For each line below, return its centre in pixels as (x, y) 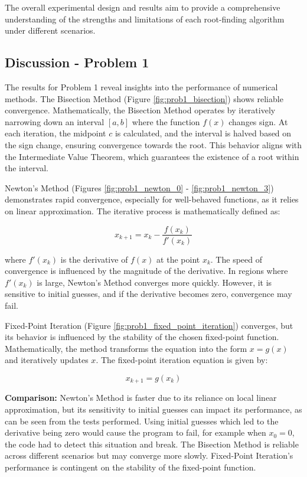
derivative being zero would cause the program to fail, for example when (135, 432)
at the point (178, 259)
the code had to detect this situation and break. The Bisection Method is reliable (152, 444)
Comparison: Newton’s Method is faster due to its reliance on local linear (141, 398)
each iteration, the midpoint (55, 133)
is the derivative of (94, 259)
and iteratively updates (47, 360)
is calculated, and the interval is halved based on (203, 133)
